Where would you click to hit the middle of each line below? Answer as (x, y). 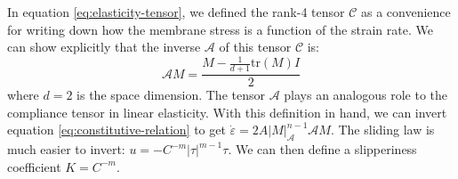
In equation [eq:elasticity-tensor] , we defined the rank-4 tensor (176, 12)
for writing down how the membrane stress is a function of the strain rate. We (220, 29)
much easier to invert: (66, 149)
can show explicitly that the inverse (104, 47)
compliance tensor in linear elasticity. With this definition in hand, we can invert (227, 112)
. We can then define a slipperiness (322, 149)
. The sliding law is (382, 130)
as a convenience (406, 12)
